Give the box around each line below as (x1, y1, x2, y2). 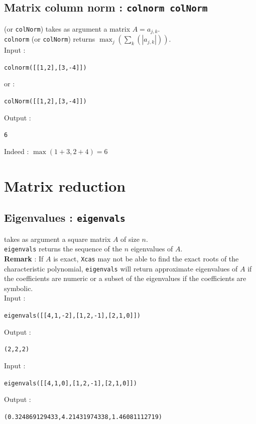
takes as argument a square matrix (4, 233, 111, 244)
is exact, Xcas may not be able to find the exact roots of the (53, 253, 239, 263)
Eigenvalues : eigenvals (4, 210, 125, 225)
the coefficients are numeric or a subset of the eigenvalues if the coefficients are (4, 273, 246, 284)
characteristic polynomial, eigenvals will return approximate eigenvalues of (4, 263, 238, 273)
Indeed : (4, 146, 29, 156)
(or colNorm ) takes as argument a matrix (4, 23, 131, 34)
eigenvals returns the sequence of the (4, 243, 122, 254)
